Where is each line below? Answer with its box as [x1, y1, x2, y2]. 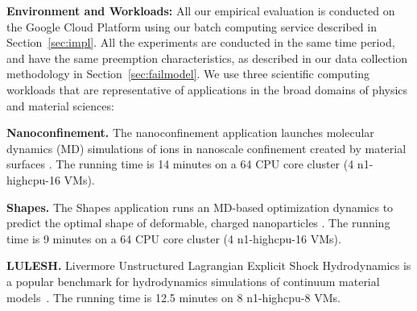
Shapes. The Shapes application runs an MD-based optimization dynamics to [6, 198, 394, 215]
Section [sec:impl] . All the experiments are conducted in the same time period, [6, 34, 395, 51]
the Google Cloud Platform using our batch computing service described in [6, 18, 377, 35]
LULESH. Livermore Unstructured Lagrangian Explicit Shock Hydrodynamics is [6, 257, 411, 274]
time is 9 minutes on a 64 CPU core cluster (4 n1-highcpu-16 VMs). [6, 230, 341, 247]
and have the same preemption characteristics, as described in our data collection [6, 49, 407, 66]
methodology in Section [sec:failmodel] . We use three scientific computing [6, 65, 370, 82]
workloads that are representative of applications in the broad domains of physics [6, 81, 408, 97]
